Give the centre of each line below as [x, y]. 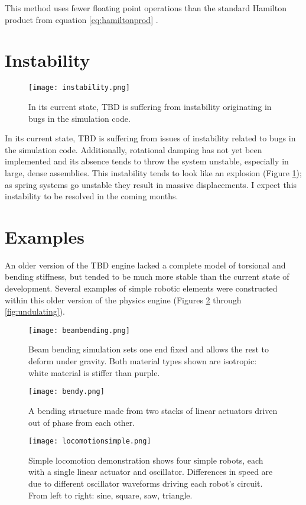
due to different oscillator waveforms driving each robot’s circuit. [146, 483]
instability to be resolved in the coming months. [92, 196]
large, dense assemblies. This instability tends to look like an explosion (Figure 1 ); [153, 172]
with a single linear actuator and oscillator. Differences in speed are [151, 472]
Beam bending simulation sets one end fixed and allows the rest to [149, 349]
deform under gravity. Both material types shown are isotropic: [143, 361]
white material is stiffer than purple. [94, 372]
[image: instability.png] [79, 88]
